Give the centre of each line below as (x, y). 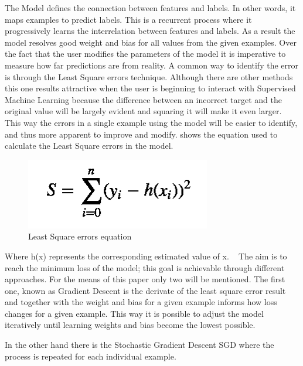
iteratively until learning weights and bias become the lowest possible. (130, 325)
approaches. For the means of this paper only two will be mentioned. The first (145, 279)
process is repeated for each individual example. (91, 356)
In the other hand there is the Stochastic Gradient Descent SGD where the (139, 345)
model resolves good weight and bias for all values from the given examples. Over (151, 42)
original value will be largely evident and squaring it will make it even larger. (143, 111)
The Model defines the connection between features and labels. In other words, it (150, 8)
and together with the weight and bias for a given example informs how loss (141, 302)
